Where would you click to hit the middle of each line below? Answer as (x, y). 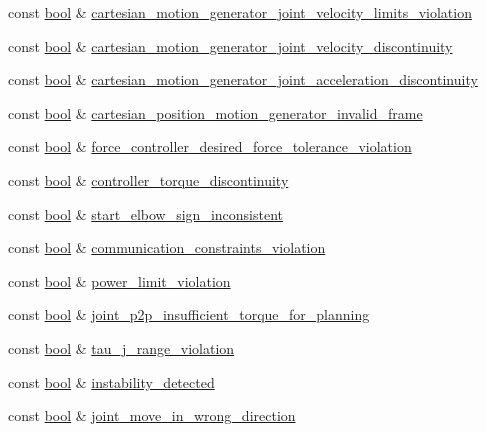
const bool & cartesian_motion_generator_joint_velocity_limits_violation (240, 12)
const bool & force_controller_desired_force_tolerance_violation (210, 146)
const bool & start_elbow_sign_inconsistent (145, 213)
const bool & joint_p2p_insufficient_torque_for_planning (189, 314)
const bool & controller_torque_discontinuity (148, 179)
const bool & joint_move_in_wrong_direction (152, 415)
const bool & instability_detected (111, 381)
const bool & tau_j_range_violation (121, 347)
